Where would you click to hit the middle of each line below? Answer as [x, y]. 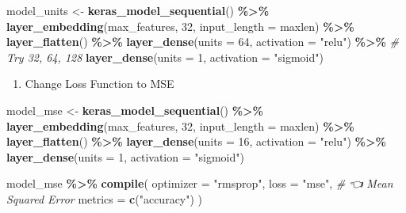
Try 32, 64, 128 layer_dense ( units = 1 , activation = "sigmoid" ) [165, 57]
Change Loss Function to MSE [100, 84]
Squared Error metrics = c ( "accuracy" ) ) [105, 198]
